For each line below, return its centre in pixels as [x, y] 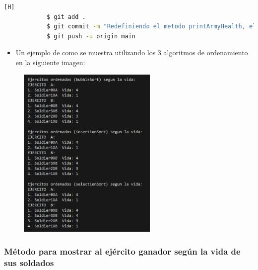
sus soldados [29, 262]
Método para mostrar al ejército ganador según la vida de [122, 251]
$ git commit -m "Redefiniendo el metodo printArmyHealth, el [151, 27]
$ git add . [66, 17]
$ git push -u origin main [91, 36]
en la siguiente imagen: [50, 62]
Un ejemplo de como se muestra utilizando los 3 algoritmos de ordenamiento [132, 52]
